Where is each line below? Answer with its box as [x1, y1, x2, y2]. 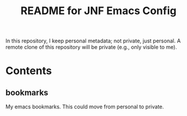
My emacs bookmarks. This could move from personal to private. [5, 103, 165, 110]
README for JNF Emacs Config [20, 4, 177, 18]
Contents [5, 64, 53, 78]
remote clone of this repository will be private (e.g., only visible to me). [5, 44, 178, 51]
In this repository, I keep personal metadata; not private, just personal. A [5, 37, 181, 45]
